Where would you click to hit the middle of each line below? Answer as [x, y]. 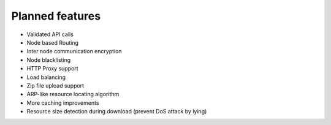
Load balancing [46, 77]
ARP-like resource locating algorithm [73, 94]
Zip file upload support [55, 85]
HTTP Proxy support [53, 69]
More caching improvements [63, 103]
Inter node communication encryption [74, 51]
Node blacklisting [49, 60]
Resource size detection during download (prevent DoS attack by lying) [117, 112]
